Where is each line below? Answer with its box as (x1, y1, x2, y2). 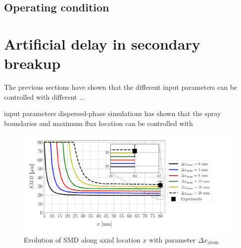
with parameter (149, 234, 196, 245)
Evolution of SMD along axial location (24, 234, 141, 245)
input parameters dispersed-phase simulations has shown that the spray (4, 108, 221, 119)
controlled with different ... (4, 91, 85, 102)
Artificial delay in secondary (4, 33, 200, 54)
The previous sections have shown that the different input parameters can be (4, 82, 238, 92)
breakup (4, 53, 61, 73)
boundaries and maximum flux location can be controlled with (4, 118, 193, 128)
